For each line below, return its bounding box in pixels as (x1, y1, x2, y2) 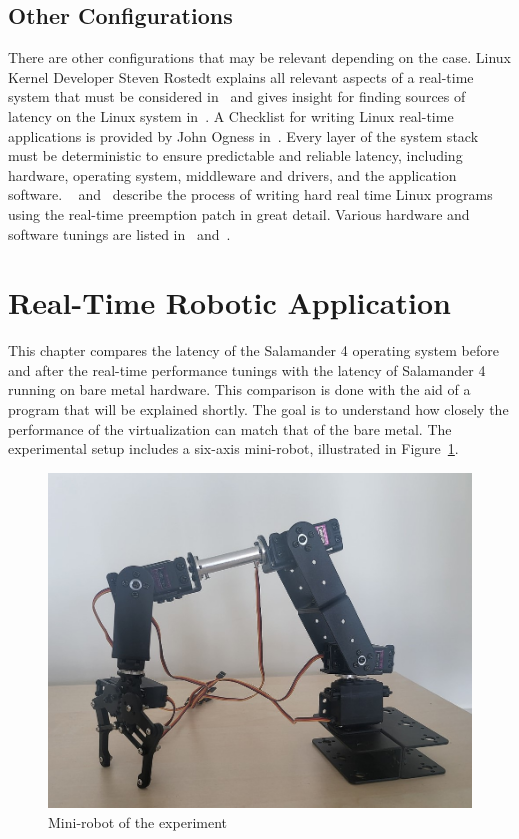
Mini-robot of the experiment (48, 811, 227, 832)
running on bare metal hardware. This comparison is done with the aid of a (8, 379, 471, 400)
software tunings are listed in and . (8, 223, 231, 244)
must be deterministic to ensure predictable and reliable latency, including (8, 145, 463, 166)
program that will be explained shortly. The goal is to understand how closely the (8, 399, 509, 420)
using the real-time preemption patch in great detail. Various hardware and (8, 203, 470, 224)
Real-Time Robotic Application (8, 282, 451, 323)
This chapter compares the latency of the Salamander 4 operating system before (8, 340, 499, 361)
